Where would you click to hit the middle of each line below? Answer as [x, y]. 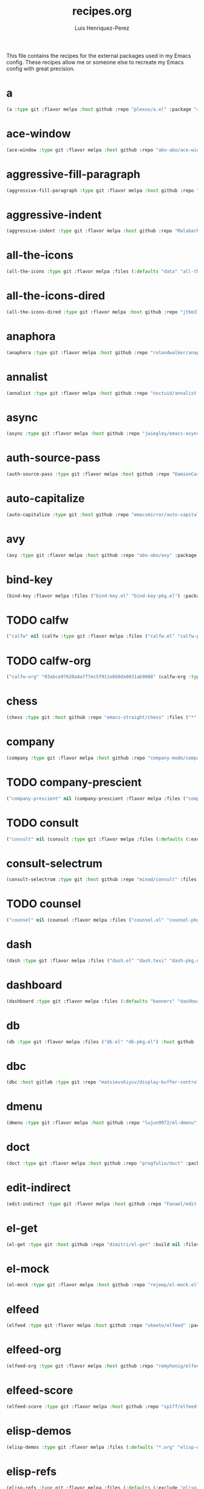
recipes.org [102, 11]
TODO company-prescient [74, 782]
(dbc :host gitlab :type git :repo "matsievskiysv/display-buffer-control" [104, 1082]
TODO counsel [44, 904]
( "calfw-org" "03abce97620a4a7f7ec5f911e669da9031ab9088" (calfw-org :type [104, 677]
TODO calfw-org [49, 661]
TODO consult [42, 823]
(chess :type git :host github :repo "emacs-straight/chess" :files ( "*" [102, 718]
